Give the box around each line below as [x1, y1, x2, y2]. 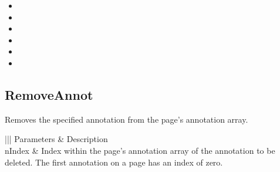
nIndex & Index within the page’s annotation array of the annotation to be [5, 144, 275, 156]
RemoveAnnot [5, 85, 93, 103]
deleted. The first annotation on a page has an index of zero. [5, 156, 223, 168]
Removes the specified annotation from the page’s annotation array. [5, 113, 248, 125]
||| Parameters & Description [5, 133, 108, 145]
